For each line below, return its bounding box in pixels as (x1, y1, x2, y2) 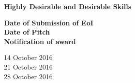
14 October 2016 (4, 52, 53, 62)
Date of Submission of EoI (4, 17, 93, 27)
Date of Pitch (4, 27, 50, 37)
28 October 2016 (4, 71, 53, 81)
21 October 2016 (4, 61, 53, 71)
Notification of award (4, 36, 76, 46)
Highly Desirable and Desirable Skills (4, 1, 131, 11)
